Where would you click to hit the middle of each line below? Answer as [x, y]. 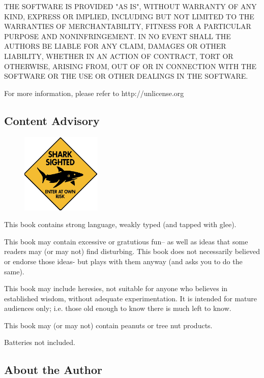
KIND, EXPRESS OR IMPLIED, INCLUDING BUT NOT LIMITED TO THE [129, 16]
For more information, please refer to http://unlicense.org [94, 93]
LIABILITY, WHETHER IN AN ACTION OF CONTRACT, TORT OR [119, 56]
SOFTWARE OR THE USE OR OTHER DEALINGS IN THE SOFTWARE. [126, 76]
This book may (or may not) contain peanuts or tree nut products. [108, 325]
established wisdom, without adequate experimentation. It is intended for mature [131, 298]
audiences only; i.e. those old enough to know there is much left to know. [118, 308]
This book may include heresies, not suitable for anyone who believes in [116, 288]
